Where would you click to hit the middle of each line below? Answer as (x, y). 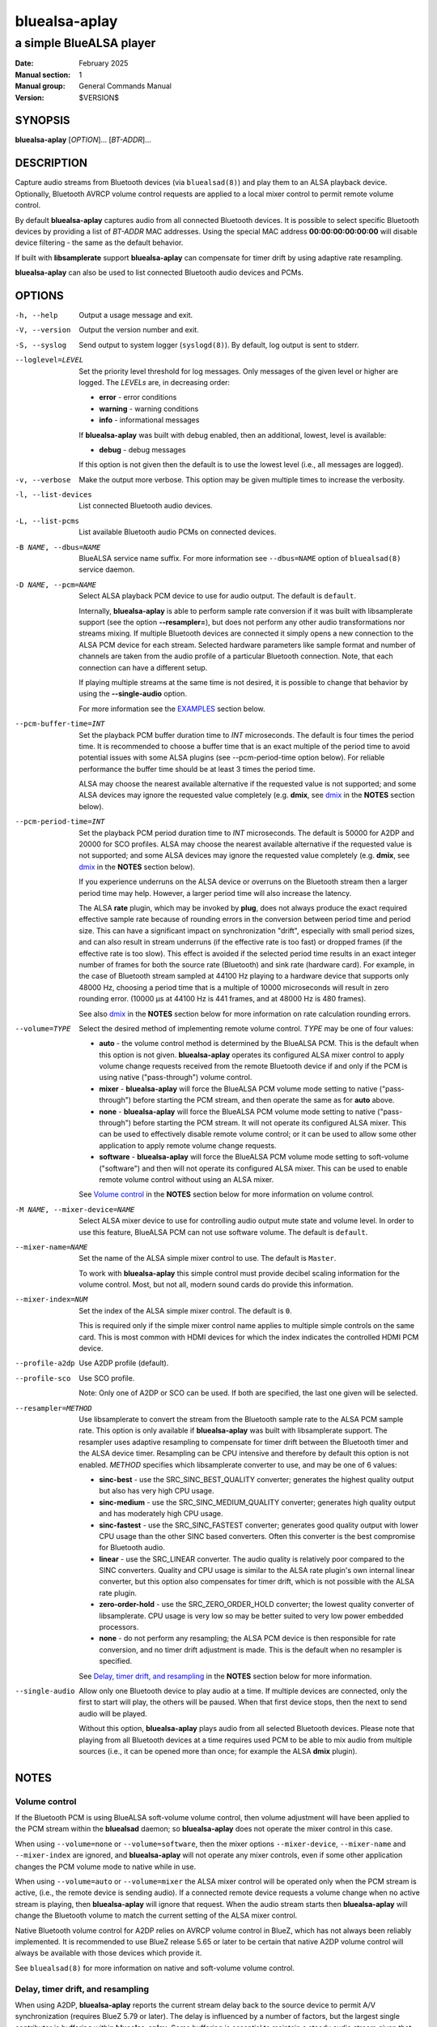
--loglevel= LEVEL (49, 360)
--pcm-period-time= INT (60, 822)
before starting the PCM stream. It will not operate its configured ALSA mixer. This (269, 1123)
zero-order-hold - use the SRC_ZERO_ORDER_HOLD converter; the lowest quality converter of (257, 1605)
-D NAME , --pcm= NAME (56, 585)
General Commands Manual (125, 86)
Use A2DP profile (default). (124, 1363)
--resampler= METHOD (53, 1408)
